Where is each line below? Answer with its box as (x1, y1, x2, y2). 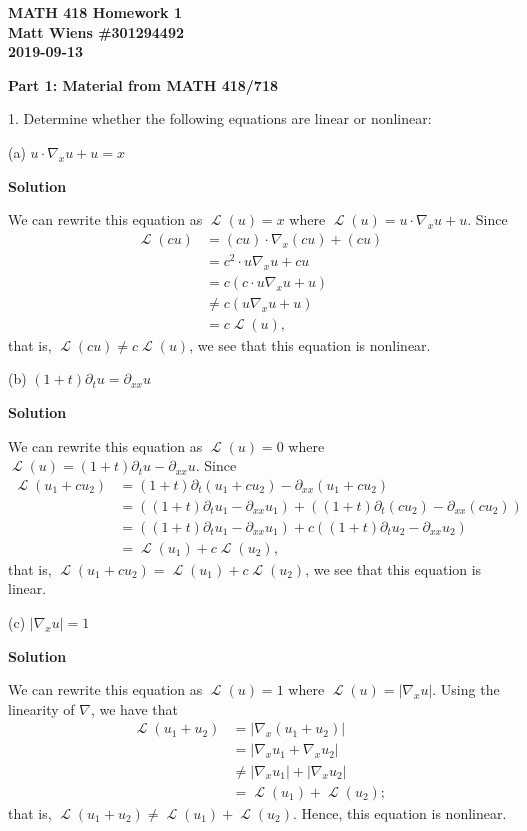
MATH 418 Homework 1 (8, 2, 183, 22)
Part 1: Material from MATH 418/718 (8, 74, 279, 95)
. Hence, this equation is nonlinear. (293, 802, 507, 823)
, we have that (90, 698, 178, 719)
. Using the (432, 679, 500, 700)
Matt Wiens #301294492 (8, 21, 185, 42)
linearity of (8, 698, 75, 719)
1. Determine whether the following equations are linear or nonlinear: (8, 108, 432, 129)
